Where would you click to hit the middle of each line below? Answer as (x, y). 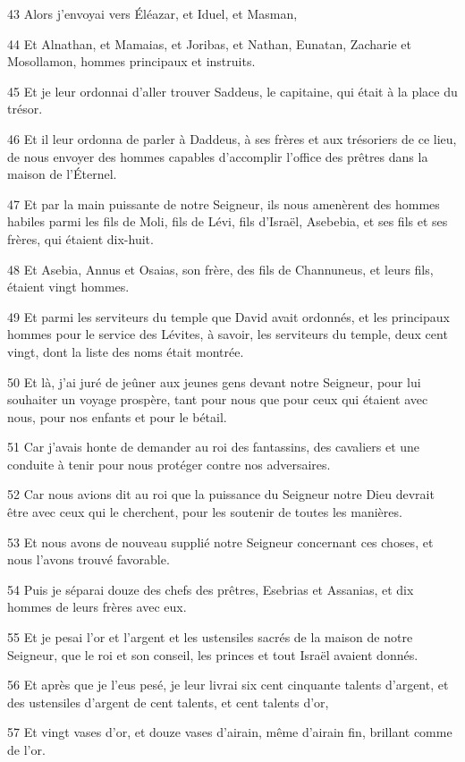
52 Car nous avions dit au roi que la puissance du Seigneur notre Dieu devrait (221, 494)
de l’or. (26, 749)
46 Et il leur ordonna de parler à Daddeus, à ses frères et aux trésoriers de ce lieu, (232, 138)
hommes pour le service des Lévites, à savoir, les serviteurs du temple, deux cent (228, 334)
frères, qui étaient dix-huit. (80, 238)
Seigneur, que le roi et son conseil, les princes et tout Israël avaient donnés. (213, 654)
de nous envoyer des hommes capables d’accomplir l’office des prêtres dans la (218, 156)
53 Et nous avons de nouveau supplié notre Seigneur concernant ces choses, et (220, 542)
